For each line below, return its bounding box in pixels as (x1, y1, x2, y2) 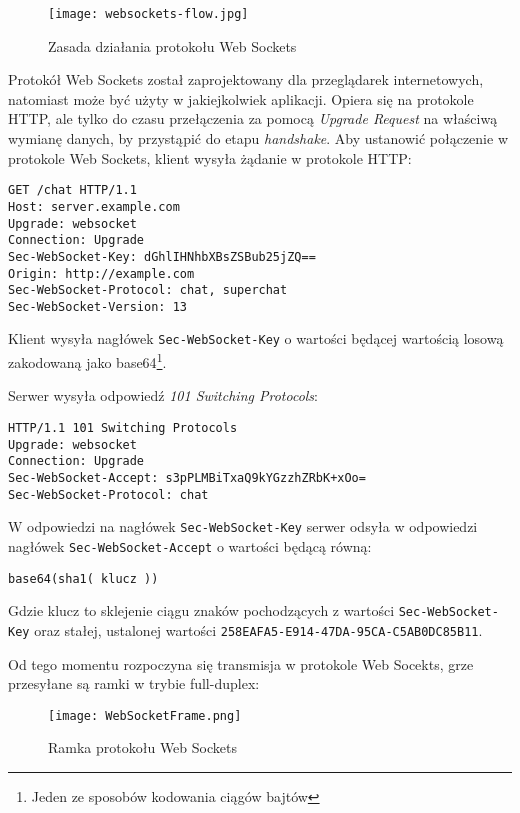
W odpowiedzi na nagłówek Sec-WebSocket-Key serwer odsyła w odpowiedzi (8, 516, 478, 537)
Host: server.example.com (8, 199, 180, 214)
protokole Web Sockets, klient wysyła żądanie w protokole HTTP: (8, 147, 412, 168)
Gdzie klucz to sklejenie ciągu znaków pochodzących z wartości (8, 600, 395, 621)
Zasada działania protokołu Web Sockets (48, 35, 297, 56)
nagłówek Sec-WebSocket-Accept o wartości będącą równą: (8, 535, 372, 556)
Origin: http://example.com (8, 266, 195, 281)
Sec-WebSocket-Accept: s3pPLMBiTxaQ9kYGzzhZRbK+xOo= (8, 470, 366, 485)
